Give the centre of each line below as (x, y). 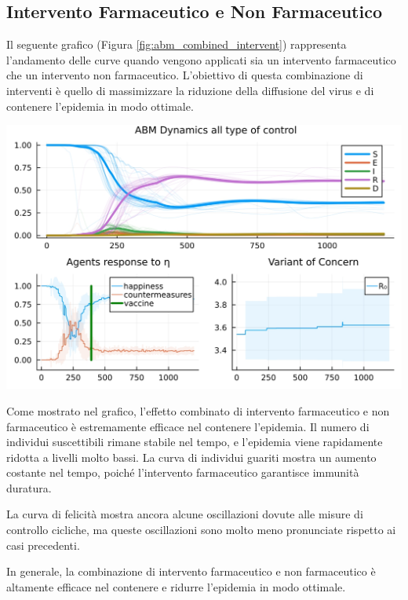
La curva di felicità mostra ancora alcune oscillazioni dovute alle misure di (185, 514)
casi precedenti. (43, 545)
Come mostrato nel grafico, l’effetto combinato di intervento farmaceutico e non (198, 410)
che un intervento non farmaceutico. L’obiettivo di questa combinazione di (185, 75)
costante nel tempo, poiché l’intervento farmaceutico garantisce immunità (183, 472)
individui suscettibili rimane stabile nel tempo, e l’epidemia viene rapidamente (195, 442)
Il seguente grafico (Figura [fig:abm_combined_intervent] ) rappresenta (177, 44)
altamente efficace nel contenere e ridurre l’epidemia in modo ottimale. (176, 586)
